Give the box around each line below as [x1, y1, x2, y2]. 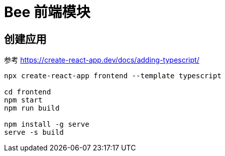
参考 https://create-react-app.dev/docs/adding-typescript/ [4, 56, 200, 65]
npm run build [4, 104, 60, 113]
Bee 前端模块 [4, 4, 91, 21]
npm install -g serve [4, 120, 89, 129]
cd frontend [4, 88, 51, 96]
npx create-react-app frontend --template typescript [4, 72, 221, 80]
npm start [4, 96, 42, 105]
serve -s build [4, 128, 64, 137]
